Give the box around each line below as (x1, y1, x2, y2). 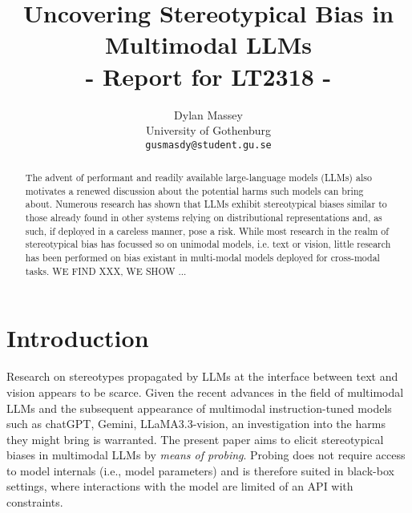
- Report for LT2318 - (85, 59, 332, 92)
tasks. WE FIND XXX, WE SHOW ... (25, 264, 187, 277)
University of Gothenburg (145, 122, 272, 139)
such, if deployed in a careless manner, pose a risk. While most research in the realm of (25, 224, 389, 237)
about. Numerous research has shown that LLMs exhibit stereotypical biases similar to (25, 197, 387, 211)
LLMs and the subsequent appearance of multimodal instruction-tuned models (6, 399, 392, 416)
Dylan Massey (174, 106, 243, 123)
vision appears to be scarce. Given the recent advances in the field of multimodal (6, 383, 404, 400)
